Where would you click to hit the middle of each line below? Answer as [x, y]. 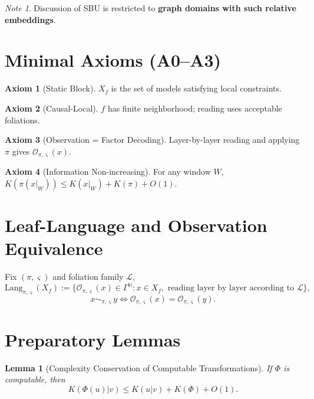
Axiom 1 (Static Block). [50, 88]
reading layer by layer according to [231, 288]
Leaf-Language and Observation [136, 225]
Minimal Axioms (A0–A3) [113, 60]
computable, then [35, 379]
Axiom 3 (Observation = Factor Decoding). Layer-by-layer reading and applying [152, 140]
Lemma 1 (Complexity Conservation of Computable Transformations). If [138, 367]
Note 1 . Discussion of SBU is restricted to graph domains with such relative [151, 8]
